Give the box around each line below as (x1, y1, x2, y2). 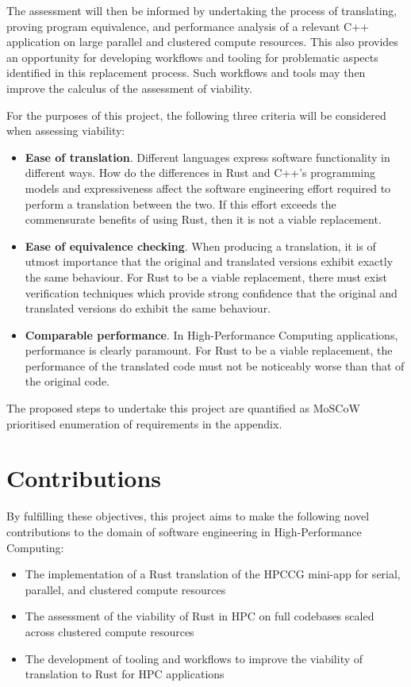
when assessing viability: (6, 122, 125, 139)
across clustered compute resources (25, 623, 194, 639)
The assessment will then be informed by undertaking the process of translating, (6, 2, 398, 18)
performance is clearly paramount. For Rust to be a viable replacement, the (25, 342, 393, 359)
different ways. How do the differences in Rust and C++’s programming (25, 164, 376, 181)
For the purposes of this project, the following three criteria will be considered (6, 106, 386, 123)
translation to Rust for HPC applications (25, 666, 225, 682)
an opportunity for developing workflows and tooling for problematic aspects (6, 48, 378, 65)
